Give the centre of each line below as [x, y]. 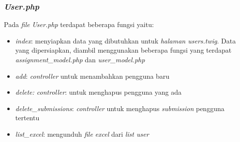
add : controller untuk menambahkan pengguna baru [92, 76]
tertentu [27, 118]
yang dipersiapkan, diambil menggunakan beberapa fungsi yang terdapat [123, 50]
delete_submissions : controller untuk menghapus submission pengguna [120, 108]
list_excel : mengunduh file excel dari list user [82, 134]
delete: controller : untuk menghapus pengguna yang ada [98, 92]
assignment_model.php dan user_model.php [80, 59]
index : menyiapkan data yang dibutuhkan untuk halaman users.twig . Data [126, 40]
